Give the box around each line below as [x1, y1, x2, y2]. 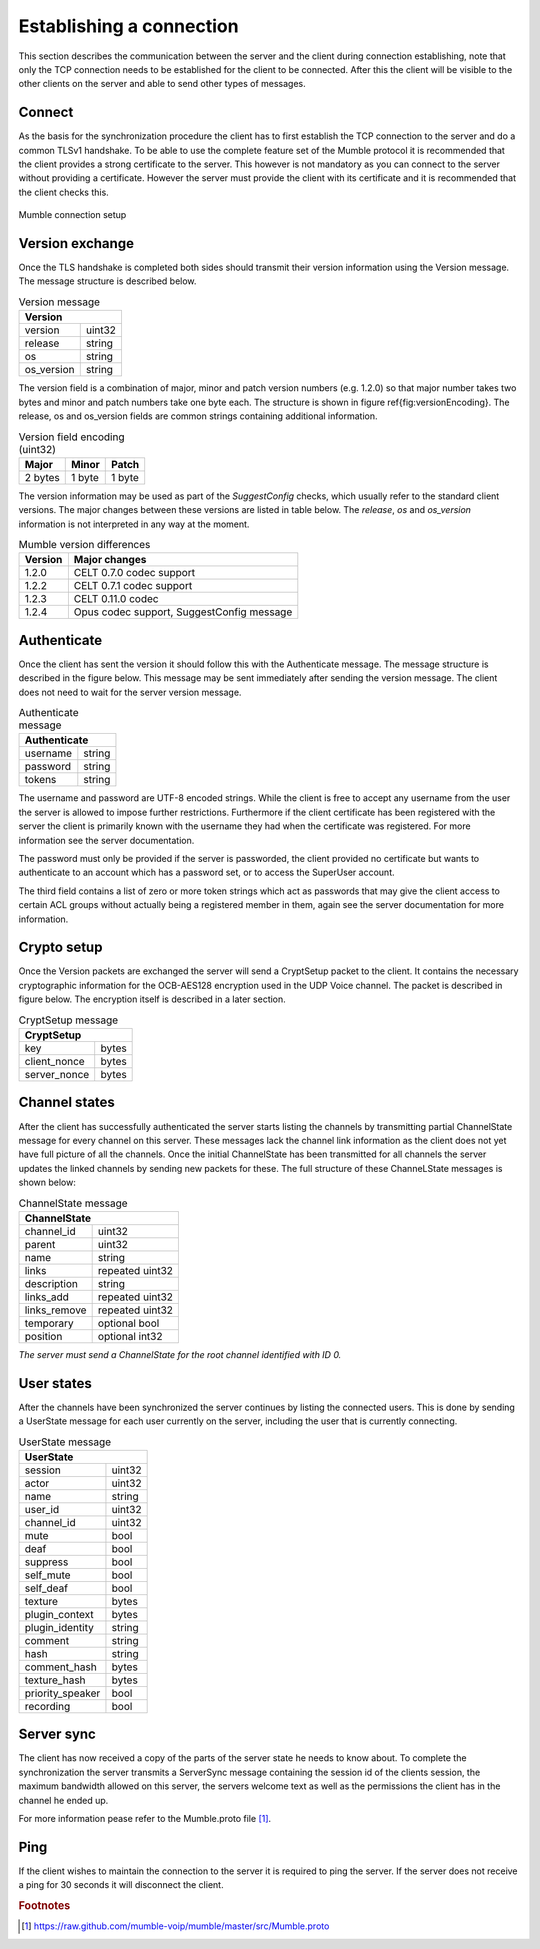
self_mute [24, 1568, 71, 1582]
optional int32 [97, 1329, 163, 1343]
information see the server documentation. [18, 834, 195, 846]
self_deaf [24, 1581, 69, 1595]
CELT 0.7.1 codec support [73, 579, 193, 593]
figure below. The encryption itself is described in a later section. [18, 993, 287, 1005]
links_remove [24, 1303, 87, 1317]
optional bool [97, 1316, 160, 1330]
